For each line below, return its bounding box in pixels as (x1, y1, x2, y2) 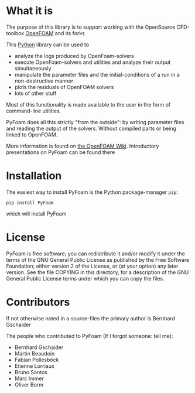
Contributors (6, 296, 70, 309)
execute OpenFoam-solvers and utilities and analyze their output (14, 59, 171, 66)
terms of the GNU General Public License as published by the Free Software (6, 256, 190, 263)
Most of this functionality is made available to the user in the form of (6, 101, 171, 108)
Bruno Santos (14, 368, 48, 375)
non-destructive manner (14, 77, 74, 84)
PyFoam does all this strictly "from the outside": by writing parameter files (6, 118, 184, 125)
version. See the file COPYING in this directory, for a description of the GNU (6, 268, 189, 276)
